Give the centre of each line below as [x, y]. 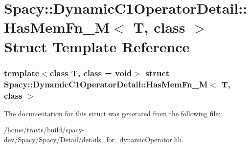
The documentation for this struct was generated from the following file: [112, 113]
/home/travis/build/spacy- [44, 130]
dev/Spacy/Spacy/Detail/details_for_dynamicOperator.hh [93, 139]
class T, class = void [91, 73]
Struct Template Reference [97, 46]
